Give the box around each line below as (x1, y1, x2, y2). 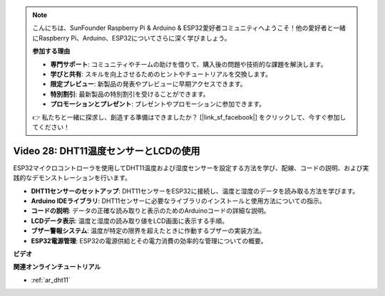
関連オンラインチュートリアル (13, 263, 101, 271)
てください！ (32, 122, 71, 131)
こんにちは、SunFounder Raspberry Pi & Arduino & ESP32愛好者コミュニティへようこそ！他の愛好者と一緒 (32, 23, 346, 32)
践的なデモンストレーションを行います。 (13, 174, 132, 182)
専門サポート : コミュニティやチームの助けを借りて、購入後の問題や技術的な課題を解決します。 (50, 60, 327, 68)
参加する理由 (32, 47, 71, 55)
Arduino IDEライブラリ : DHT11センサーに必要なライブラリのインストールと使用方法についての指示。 (31, 196, 326, 205)
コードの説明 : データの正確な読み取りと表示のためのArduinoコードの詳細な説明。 (31, 206, 270, 215)
